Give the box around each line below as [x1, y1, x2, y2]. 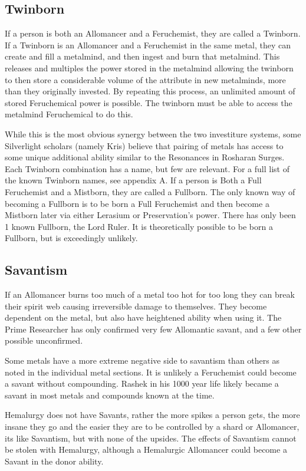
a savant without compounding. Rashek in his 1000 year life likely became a [5, 377, 279, 390]
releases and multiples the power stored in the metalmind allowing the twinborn [5, 61, 294, 74]
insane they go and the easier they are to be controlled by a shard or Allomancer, [5, 420, 300, 433]
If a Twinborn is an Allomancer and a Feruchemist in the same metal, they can [5, 38, 291, 51]
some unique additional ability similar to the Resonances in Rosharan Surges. [5, 151, 285, 163]
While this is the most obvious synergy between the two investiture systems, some [5, 127, 301, 140]
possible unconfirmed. [5, 334, 83, 347]
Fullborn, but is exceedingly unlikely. [5, 232, 138, 244]
